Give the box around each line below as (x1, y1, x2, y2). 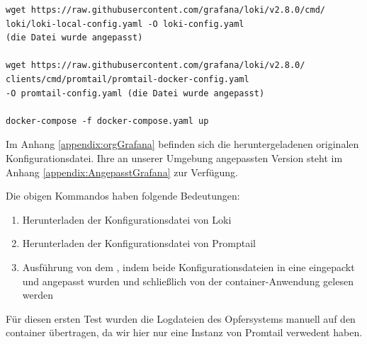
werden (22, 287, 54, 302)
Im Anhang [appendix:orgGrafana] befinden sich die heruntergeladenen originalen (6, 137, 359, 151)
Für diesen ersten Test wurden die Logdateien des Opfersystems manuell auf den (6, 311, 356, 326)
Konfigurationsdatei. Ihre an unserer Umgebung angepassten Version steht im (6, 150, 343, 165)
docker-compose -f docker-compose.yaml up (6, 115, 209, 126)
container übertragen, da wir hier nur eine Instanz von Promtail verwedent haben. (6, 325, 363, 340)
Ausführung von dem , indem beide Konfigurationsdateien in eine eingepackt (22, 259, 355, 274)
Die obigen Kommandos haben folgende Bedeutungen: (6, 188, 240, 203)
